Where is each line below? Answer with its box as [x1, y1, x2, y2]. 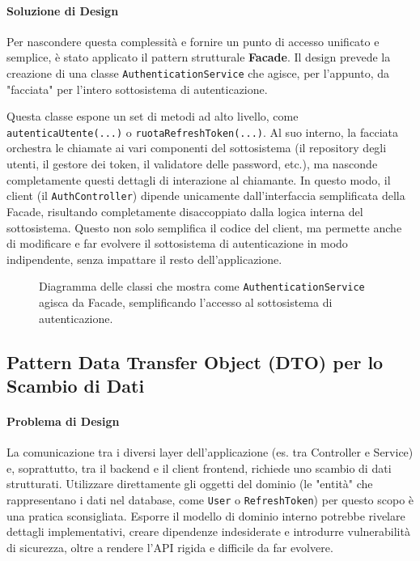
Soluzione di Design [6, 2, 119, 19]
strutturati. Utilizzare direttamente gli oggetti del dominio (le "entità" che [6, 475, 373, 492]
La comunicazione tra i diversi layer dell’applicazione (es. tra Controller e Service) [6, 444, 414, 461]
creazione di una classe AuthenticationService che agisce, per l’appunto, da [6, 64, 390, 81]
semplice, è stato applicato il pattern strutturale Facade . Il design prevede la [6, 49, 391, 66]
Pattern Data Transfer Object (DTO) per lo [6, 349, 384, 374]
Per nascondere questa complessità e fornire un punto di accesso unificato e [6, 32, 380, 49]
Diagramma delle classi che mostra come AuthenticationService [39, 278, 365, 295]
